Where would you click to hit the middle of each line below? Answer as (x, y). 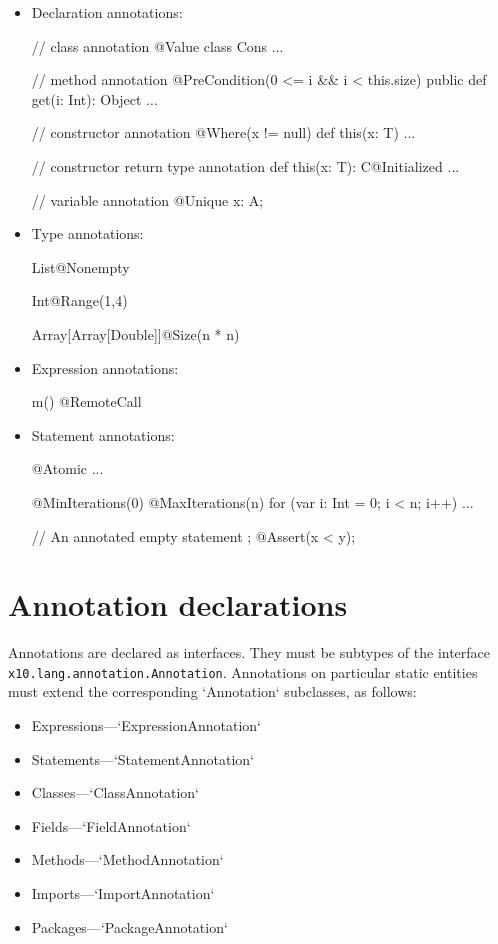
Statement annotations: (103, 434)
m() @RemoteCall (86, 401)
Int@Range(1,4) (79, 300)
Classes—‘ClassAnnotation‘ (115, 792)
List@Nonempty (80, 266)
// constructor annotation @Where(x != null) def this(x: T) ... (223, 132)
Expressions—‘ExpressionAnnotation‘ (146, 725)
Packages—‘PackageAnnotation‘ (129, 926)
